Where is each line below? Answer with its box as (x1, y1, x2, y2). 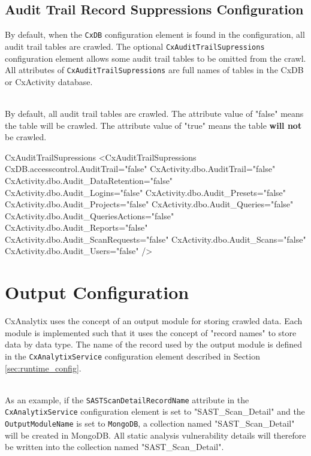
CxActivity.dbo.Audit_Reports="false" (5, 221, 148, 234)
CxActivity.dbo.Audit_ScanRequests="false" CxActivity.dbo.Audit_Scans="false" (5, 232, 306, 245)
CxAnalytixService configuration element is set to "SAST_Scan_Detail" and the (5, 405, 305, 418)
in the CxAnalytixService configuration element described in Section (5, 349, 260, 362)
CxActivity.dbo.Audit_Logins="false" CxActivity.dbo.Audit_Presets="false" (5, 186, 286, 198)
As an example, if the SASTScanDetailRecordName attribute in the (5, 393, 249, 406)
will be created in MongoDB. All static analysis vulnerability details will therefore (5, 428, 306, 441)
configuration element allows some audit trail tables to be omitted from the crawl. (5, 52, 306, 64)
